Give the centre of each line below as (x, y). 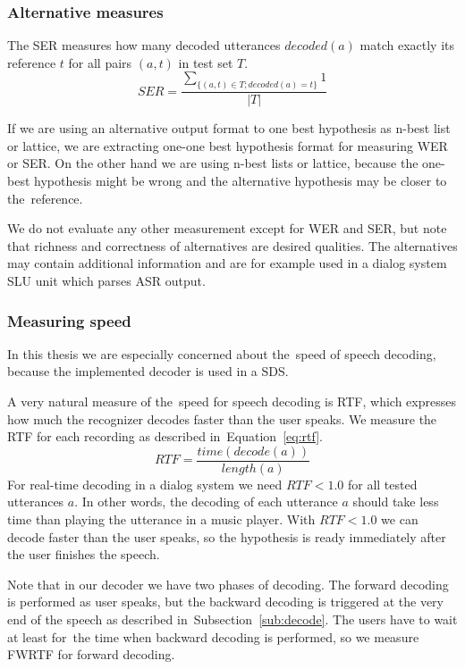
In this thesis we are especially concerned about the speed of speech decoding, (222, 353)
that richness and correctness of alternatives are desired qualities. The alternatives (232, 245)
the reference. (45, 198)
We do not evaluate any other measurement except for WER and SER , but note (227, 228)
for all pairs (100, 62)
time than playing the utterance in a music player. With (161, 519)
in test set (206, 62)
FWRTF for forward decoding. (91, 654)
